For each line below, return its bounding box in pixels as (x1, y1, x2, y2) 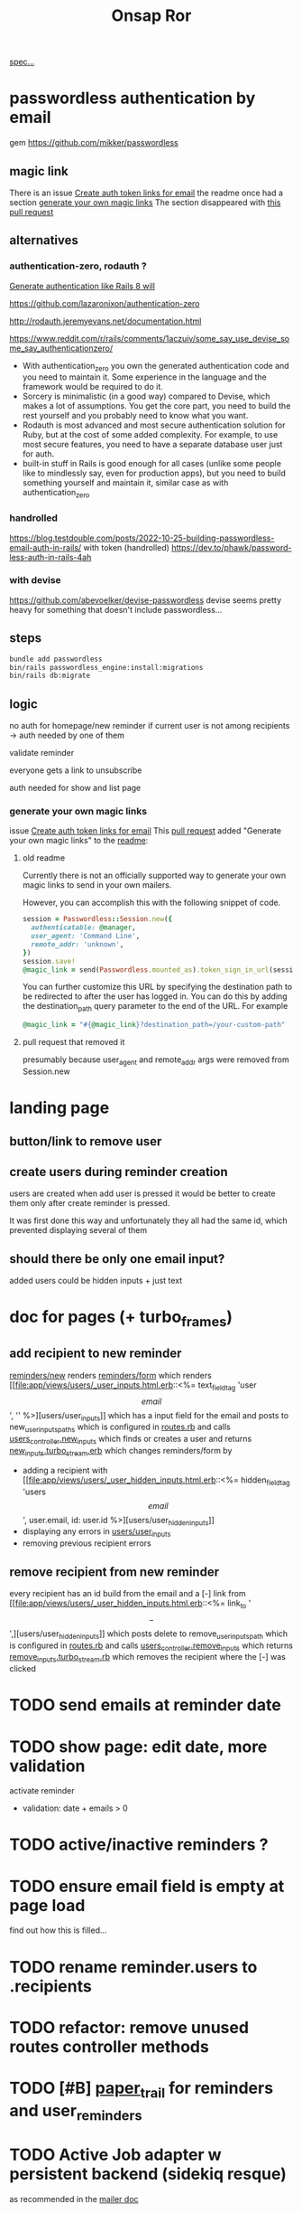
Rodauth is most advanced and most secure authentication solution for (22, 419, 286, 430)
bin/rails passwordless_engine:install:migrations (9, 663, 204, 672)
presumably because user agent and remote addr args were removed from (22, 1054, 290, 1067)
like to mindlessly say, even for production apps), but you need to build (22, 467, 286, 479)
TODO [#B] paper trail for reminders (9, 2077, 273, 2102)
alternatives (9, 232, 79, 249)
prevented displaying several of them (9, 1225, 147, 1236)
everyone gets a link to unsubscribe (9, 765, 142, 776)
